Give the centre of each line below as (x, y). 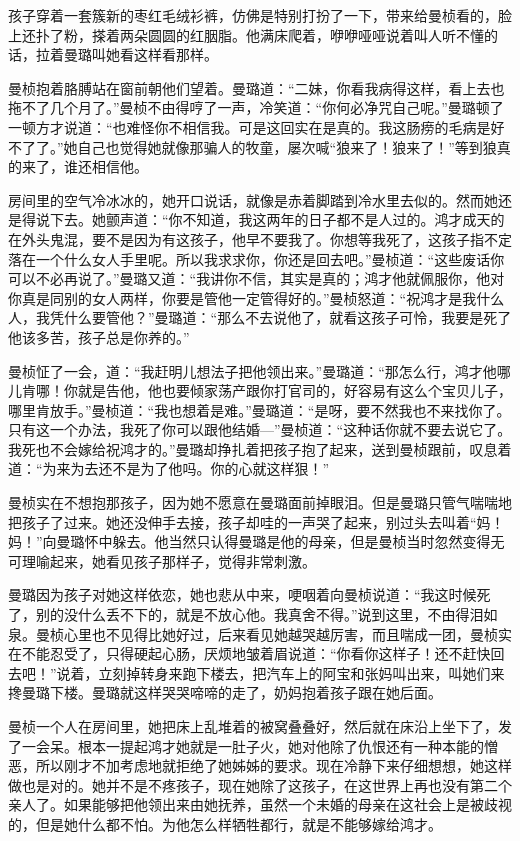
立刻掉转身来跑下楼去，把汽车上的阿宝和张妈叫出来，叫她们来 (301, 672)
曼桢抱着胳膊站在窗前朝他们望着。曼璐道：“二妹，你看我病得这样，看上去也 (256, 87)
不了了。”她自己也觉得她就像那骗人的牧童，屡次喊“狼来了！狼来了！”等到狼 (252, 146)
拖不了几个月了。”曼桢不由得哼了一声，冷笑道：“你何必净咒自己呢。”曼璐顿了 (256, 107)
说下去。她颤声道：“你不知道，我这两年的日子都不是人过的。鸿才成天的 (270, 219)
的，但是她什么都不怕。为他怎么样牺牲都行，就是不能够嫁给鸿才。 (225, 823)
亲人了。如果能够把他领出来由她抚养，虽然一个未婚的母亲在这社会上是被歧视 (260, 804)
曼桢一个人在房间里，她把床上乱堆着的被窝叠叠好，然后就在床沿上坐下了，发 (260, 726)
